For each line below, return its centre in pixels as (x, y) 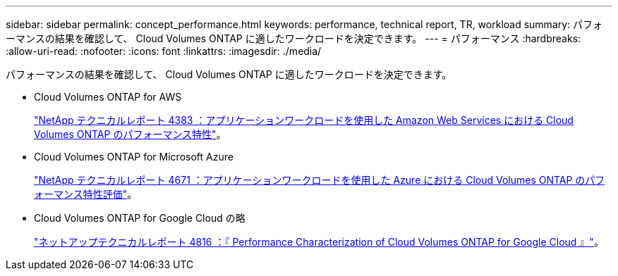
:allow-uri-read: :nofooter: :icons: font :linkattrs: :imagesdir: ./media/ (164, 51)
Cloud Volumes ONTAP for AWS (108, 97)
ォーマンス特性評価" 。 (86, 194)
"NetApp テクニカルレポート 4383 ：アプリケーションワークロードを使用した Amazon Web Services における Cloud (304, 120)
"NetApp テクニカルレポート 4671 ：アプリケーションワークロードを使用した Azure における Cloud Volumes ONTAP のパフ (320, 180)
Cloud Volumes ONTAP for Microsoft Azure (134, 157)
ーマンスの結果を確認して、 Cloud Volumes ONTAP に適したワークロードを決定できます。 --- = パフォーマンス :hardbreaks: (293, 38)
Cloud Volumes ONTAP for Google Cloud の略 (140, 218)
